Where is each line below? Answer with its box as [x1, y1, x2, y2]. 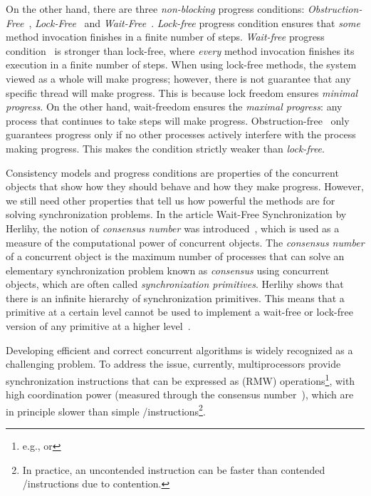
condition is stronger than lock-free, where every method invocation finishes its [6, 43, 355, 58]
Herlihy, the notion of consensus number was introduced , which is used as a [6, 220, 340, 235]
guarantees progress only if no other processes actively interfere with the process [6, 127, 356, 142]
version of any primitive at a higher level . [6, 319, 191, 334]
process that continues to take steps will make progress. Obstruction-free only [6, 113, 350, 128]
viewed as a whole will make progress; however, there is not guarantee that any [6, 71, 351, 86]
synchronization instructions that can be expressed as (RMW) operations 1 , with [6, 371, 355, 388]
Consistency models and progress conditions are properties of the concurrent [6, 165, 339, 180]
